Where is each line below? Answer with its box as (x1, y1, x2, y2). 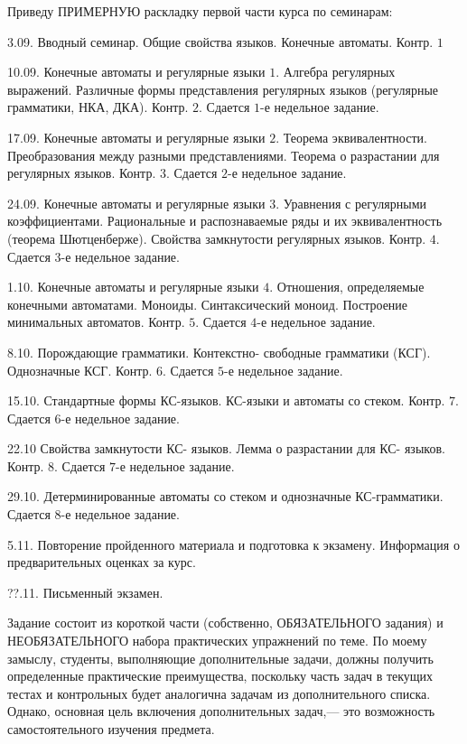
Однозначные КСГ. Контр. (7, 360, 153, 379)
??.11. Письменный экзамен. (7, 582, 163, 601)
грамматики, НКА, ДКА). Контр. (7, 98, 189, 116)
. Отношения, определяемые (269, 277, 425, 296)
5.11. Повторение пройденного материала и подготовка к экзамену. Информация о (7, 535, 460, 553)
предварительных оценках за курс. (7, 553, 196, 572)
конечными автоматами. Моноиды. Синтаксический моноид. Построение (7, 294, 408, 313)
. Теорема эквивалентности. (276, 127, 427, 146)
